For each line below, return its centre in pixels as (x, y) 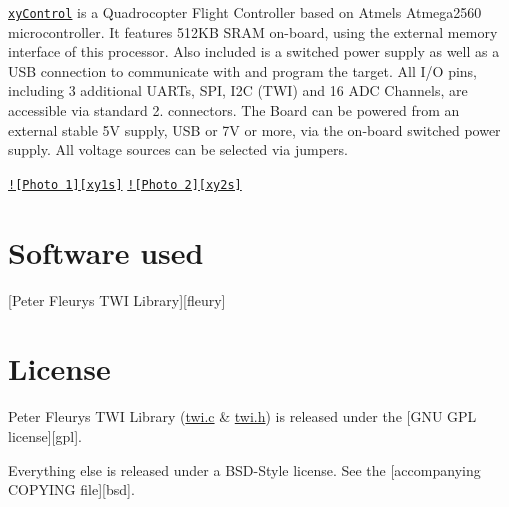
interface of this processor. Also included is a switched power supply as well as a (254, 51)
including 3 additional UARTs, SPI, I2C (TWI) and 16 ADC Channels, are (238, 90)
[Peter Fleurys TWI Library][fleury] (117, 299)
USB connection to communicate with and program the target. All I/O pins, (242, 70)
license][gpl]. (45, 435)
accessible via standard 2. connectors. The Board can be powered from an (234, 110)
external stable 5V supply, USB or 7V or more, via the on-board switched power (254, 129)
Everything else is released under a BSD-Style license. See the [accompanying (244, 469)
